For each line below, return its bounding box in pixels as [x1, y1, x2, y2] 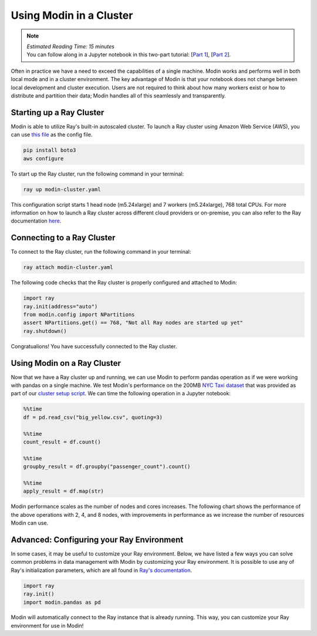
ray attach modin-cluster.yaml [23, 264, 114, 271]
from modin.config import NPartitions [23, 311, 135, 318]
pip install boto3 [23, 147, 76, 154]
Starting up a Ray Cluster [11, 107, 104, 117]
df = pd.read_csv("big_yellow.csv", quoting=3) [23, 414, 163, 420]
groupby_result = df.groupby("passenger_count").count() [23, 463, 191, 470]
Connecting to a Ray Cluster [11, 233, 116, 243]
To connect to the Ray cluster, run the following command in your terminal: [11, 248, 191, 255]
